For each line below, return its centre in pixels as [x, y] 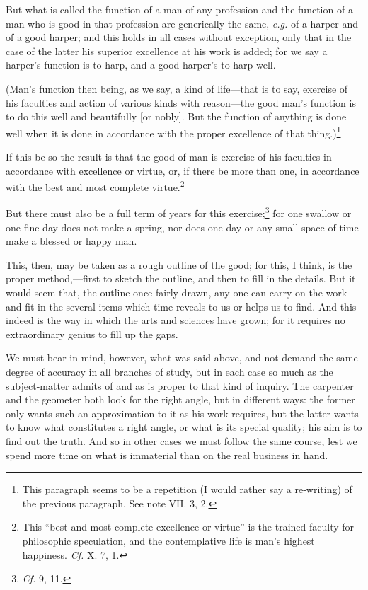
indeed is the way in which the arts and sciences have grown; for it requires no [176, 320]
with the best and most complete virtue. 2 [95, 186]
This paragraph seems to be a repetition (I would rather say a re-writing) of [187, 489]
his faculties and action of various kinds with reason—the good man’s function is [181, 102]
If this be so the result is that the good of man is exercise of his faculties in [169, 156]
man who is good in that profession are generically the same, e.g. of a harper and [182, 23]
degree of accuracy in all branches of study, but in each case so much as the [169, 372]
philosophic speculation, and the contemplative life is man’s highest [168, 540]
